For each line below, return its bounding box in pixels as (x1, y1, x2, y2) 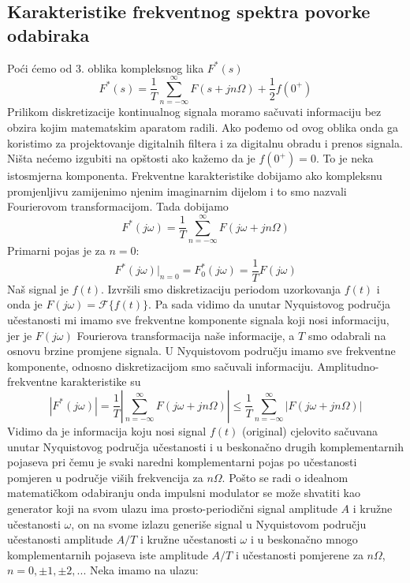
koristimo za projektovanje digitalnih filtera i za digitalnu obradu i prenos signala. (7, 134, 403, 151)
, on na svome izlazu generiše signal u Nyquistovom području (71, 515, 367, 532)
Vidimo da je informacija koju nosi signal (7, 422, 207, 439)
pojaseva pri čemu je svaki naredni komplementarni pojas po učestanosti (7, 454, 357, 470)
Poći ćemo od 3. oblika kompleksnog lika (7, 59, 204, 76)
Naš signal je (7, 280, 69, 297)
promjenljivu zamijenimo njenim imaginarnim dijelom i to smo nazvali (7, 182, 347, 199)
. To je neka (315, 150, 374, 166)
